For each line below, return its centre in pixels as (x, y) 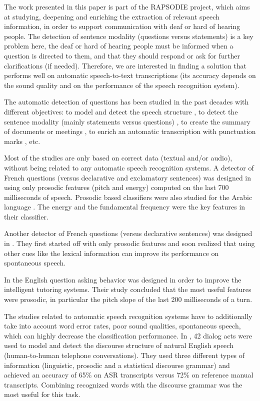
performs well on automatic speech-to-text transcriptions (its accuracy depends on (130, 75)
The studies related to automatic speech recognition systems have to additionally (128, 316)
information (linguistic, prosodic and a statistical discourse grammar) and (117, 365)
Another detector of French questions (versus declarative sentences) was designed (128, 233)
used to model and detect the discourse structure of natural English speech (119, 345)
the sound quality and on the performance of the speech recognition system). (122, 85)
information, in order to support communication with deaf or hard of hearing (122, 26)
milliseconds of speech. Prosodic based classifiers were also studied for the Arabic (128, 197)
